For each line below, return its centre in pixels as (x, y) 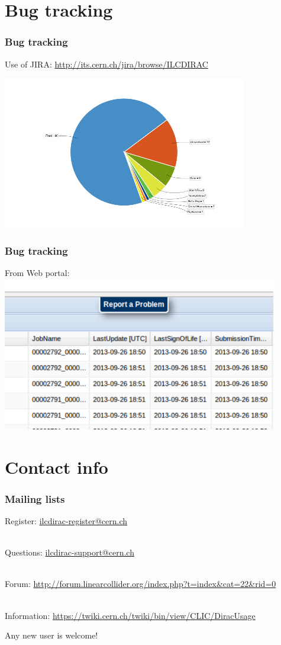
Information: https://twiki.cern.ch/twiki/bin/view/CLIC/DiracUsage (130, 615)
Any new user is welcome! (51, 635)
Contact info (56, 466)
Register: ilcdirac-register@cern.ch (66, 521)
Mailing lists (35, 498)
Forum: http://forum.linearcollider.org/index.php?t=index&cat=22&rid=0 (140, 584)
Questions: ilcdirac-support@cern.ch (70, 552)
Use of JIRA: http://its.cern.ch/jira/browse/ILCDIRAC (106, 64)
